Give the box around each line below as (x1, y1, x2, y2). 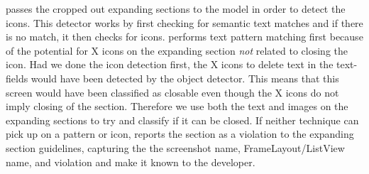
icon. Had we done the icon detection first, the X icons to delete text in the (6, 57, 334, 72)
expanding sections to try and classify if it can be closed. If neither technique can (6, 112, 359, 127)
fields (6, 70, 28, 85)
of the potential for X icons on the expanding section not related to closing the (6, 43, 348, 58)
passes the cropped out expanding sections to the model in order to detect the (6, 1, 346, 16)
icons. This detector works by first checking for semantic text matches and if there (6, 15, 363, 30)
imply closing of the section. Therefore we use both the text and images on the (6, 99, 348, 114)
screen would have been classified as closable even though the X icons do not (6, 85, 339, 99)
